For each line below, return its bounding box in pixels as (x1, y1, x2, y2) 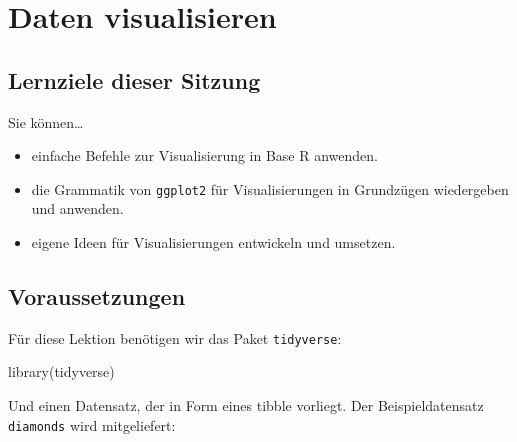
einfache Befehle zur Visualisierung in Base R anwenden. (31, 145, 379, 166)
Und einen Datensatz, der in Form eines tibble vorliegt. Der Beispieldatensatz (8, 395, 484, 416)
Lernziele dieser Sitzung (8, 64, 261, 95)
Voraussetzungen (8, 281, 186, 311)
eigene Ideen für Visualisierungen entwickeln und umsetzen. (31, 232, 396, 253)
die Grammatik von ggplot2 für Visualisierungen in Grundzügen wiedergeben (31, 178, 509, 199)
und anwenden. (31, 198, 124, 219)
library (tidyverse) (8, 361, 115, 382)
